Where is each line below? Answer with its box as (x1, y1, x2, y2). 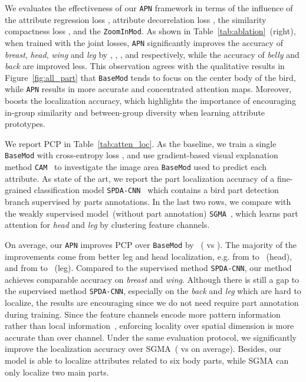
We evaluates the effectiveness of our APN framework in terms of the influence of (5, 2, 293, 14)
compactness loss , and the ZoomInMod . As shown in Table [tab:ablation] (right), (5, 25, 296, 37)
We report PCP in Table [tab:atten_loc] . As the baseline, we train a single (5, 137, 277, 149)
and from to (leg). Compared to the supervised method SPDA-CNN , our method (5, 262, 292, 274)
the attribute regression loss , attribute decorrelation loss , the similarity (5, 13, 266, 25)
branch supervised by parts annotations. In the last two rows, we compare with (5, 195, 291, 207)
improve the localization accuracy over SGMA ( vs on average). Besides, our (5, 342, 282, 355)
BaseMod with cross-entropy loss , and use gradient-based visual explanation (5, 149, 278, 161)
